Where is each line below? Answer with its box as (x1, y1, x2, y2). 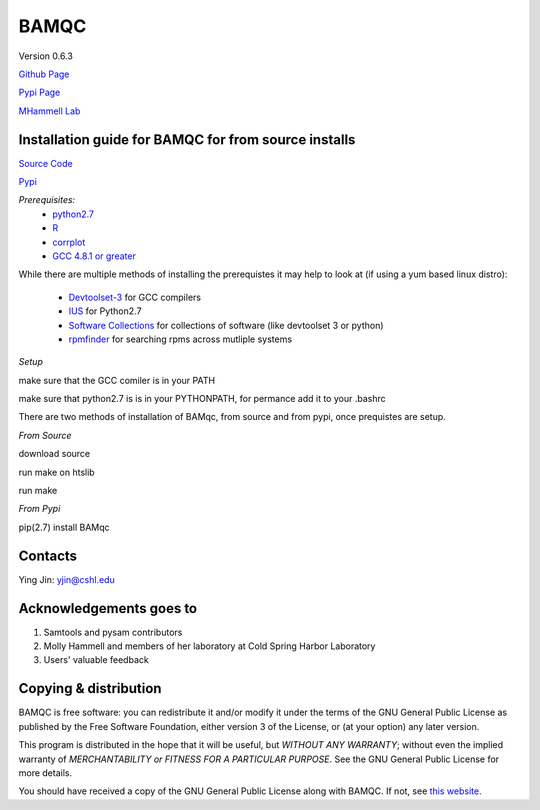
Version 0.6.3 (18, 50, 74, 62)
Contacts (18, 547, 78, 564)
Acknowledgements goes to (18, 600, 198, 617)
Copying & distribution (18, 680, 162, 697)
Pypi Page (18, 86, 61, 99)
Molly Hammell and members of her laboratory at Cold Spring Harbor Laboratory (43, 640, 376, 652)
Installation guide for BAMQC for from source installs (18, 131, 356, 148)
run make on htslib (18, 466, 95, 478)
